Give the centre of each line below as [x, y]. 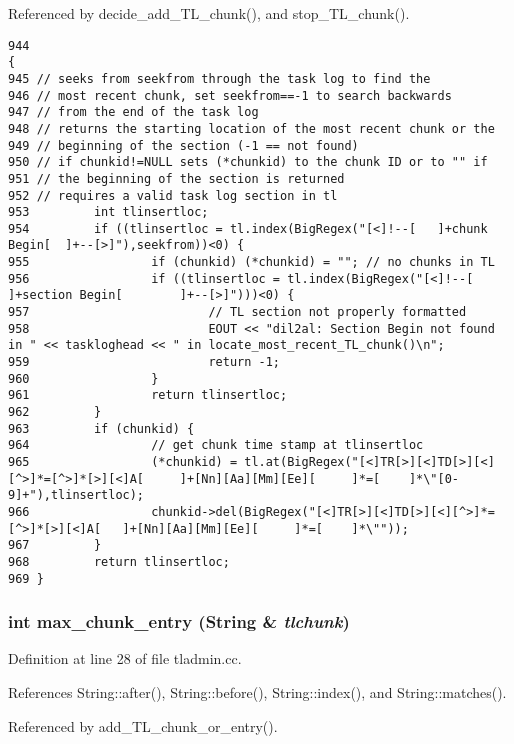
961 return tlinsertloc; [148, 395]
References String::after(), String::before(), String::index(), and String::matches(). [257, 692]
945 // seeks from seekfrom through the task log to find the [219, 78]
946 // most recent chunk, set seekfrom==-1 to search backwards [230, 95]
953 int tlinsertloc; [108, 212]
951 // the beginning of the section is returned [176, 178]
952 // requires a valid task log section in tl [173, 195]
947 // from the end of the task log [133, 112]
